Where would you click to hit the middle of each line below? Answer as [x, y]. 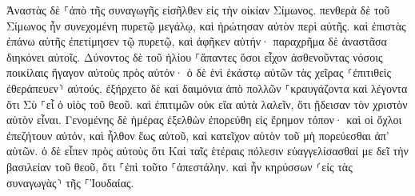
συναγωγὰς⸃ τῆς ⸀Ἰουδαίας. [70, 182]
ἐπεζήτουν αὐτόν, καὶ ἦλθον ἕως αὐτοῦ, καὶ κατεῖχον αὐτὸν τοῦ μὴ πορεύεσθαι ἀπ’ [198, 135]
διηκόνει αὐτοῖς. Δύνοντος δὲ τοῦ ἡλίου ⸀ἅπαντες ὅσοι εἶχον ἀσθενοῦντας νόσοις [195, 56]
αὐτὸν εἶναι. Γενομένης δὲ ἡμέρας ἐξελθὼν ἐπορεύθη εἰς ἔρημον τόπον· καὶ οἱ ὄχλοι [204, 120]
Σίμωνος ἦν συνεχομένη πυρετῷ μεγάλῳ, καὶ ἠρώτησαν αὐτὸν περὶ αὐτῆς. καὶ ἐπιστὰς [206, 25]
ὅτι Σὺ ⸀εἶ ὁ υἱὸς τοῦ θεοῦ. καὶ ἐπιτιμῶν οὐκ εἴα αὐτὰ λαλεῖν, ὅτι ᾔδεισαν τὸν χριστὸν [207, 104]
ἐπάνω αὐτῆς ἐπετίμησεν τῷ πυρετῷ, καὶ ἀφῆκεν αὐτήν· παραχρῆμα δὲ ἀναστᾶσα [197, 41]
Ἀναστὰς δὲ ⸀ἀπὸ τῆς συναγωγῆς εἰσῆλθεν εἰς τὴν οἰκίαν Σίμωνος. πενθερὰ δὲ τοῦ [198, 10]
